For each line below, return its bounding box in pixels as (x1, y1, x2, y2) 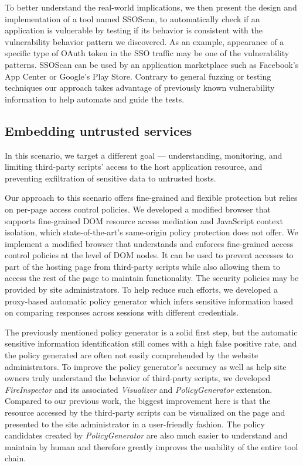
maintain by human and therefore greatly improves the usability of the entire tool (5, 440, 298, 453)
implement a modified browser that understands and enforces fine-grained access (5, 237, 294, 249)
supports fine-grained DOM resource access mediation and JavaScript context (5, 214, 284, 227)
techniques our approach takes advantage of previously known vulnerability (5, 81, 275, 94)
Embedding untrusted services (5, 121, 192, 139)
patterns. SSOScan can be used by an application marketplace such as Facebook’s (5, 58, 299, 70)
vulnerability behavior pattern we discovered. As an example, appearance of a (5, 35, 284, 47)
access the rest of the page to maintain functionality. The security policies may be (5, 272, 299, 284)
